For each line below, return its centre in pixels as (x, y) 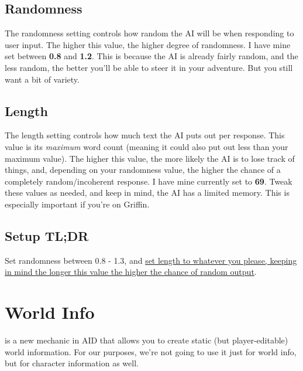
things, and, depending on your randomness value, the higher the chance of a (143, 170)
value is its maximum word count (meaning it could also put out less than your (147, 146)
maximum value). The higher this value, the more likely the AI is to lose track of (150, 158)
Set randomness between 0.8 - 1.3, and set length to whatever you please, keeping (151, 260)
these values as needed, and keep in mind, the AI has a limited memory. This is (147, 193)
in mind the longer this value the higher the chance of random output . (131, 272)
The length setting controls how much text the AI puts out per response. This (145, 135)
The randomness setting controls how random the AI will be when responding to (149, 33)
